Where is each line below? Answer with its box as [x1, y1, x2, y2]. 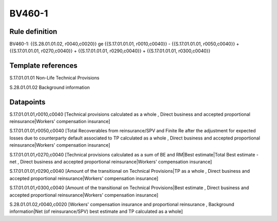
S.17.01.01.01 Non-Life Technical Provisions [9, 75, 100, 81]
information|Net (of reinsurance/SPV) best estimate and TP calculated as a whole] [9, 208, 183, 215]
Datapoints [9, 97, 46, 106]
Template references [9, 62, 78, 70]
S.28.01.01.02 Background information [9, 84, 90, 90]
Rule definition [9, 27, 57, 36]
